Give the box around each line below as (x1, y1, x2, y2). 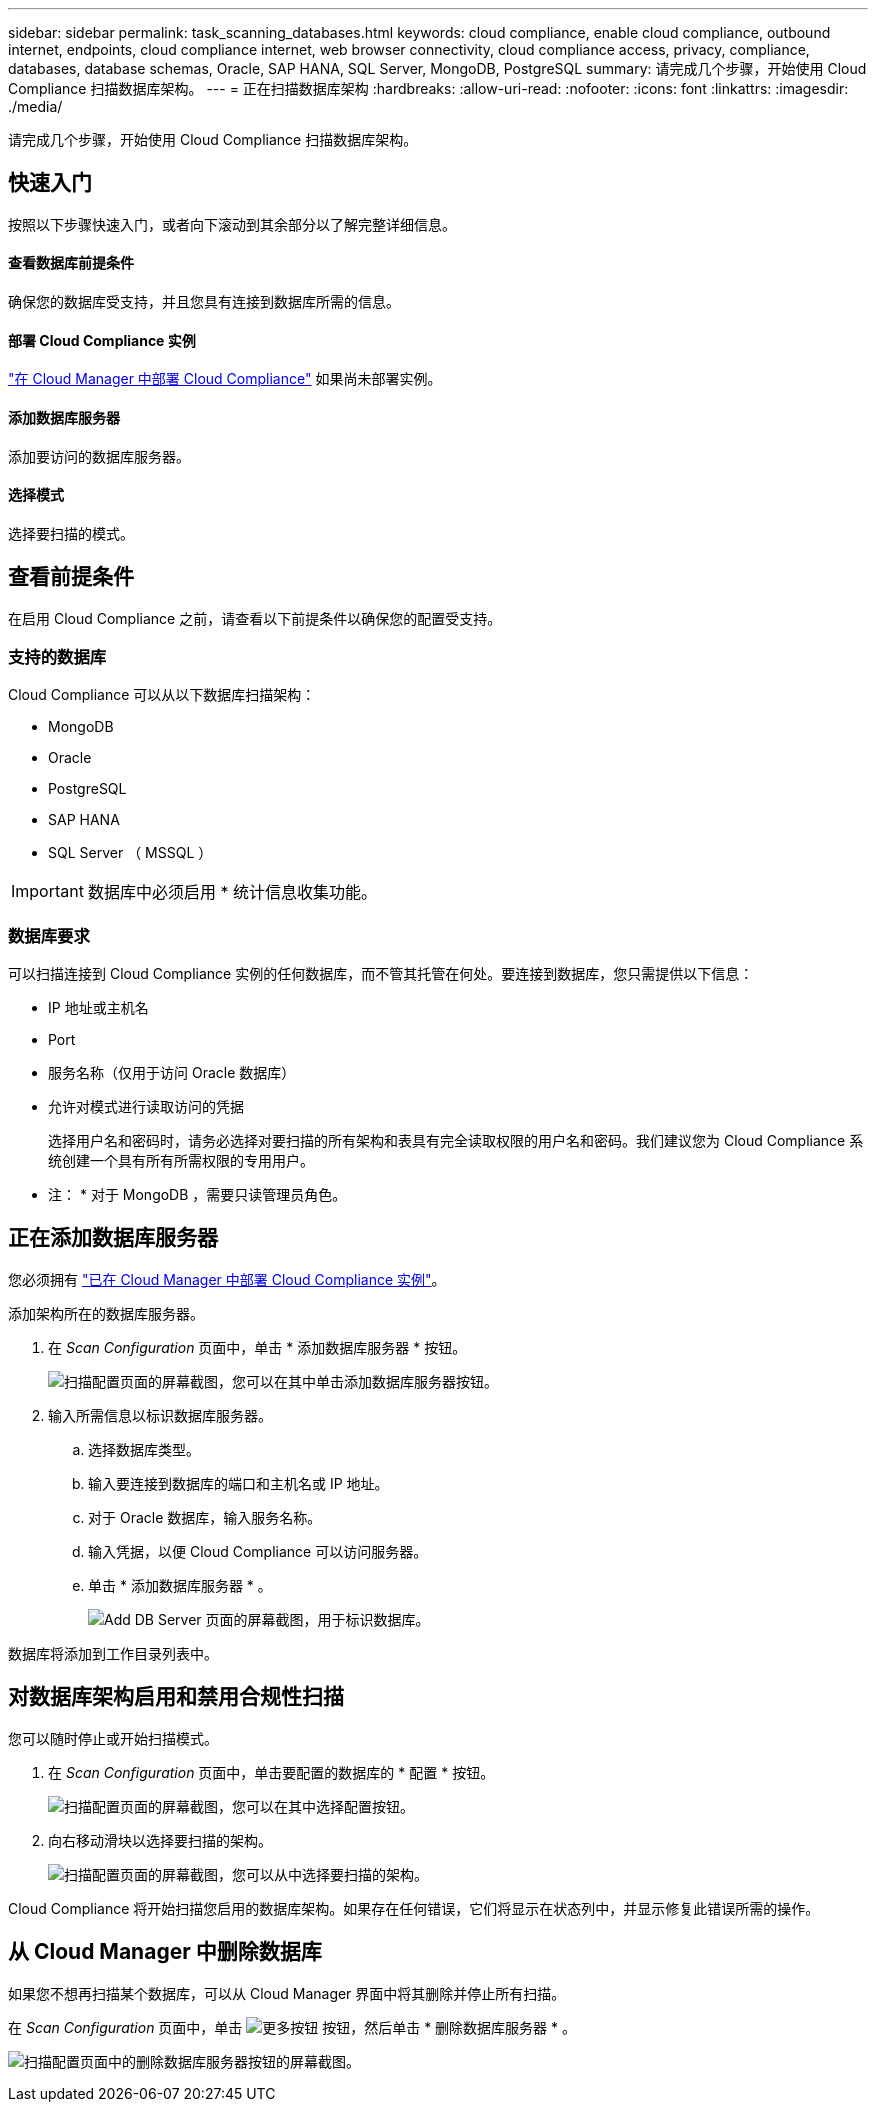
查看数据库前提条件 (8, 254, 134, 272)
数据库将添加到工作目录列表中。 (8, 1644, 218, 1662)
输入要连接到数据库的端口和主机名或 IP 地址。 (88, 1474, 389, 1492)
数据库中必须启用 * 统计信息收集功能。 (87, 882, 377, 903)
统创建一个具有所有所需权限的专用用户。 (48, 1152, 314, 1170)
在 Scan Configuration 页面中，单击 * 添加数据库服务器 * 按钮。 (48, 1338, 467, 1356)
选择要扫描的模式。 (8, 524, 134, 542)
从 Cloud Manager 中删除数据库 (8, 1939, 322, 1965)
